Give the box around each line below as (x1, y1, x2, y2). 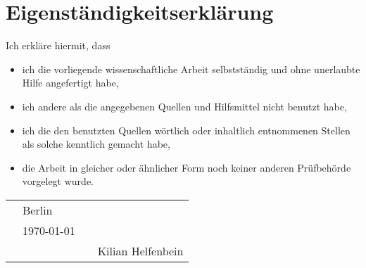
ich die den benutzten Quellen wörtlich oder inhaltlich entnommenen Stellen (22, 122, 351, 137)
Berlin (23, 201, 53, 218)
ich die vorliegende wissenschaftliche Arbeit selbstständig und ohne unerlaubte (22, 61, 360, 76)
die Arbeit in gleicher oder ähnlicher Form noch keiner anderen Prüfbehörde (22, 160, 351, 174)
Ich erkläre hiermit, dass (6, 38, 111, 53)
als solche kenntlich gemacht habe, (22, 136, 170, 151)
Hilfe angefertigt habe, (22, 75, 119, 90)
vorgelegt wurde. (22, 174, 94, 189)
